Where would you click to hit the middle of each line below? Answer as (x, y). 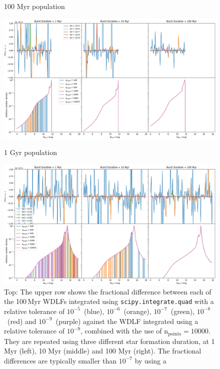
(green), (183, 311)
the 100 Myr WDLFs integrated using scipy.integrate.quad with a (109, 301)
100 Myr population (34, 6)
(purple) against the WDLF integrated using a (127, 321)
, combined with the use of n (124, 331)
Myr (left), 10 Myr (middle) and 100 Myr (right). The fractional (103, 351)
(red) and (22, 321)
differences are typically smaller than (60, 360)
